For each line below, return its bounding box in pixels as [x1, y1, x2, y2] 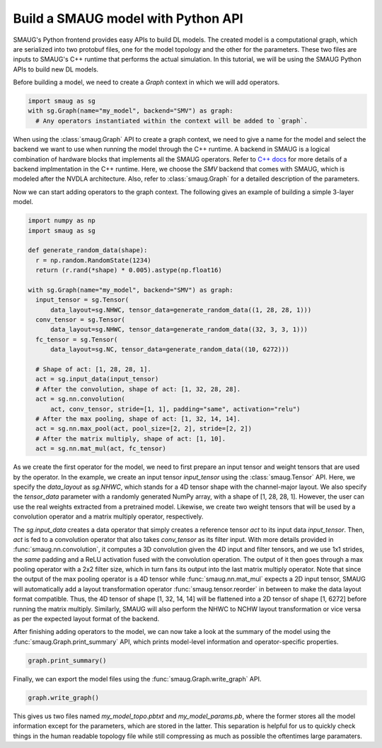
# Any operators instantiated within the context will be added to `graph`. [35, 117, 308, 125]
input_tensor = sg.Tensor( [35, 296, 129, 304]
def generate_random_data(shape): [28, 246, 148, 254]
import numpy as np [28, 217, 95, 225]
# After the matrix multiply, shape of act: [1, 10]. [35, 434, 226, 443]
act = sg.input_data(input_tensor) [35, 375, 159, 383]
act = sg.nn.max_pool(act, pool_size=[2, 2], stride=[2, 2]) [35, 425, 253, 433]
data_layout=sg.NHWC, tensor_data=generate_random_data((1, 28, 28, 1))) [50, 305, 312, 314]
